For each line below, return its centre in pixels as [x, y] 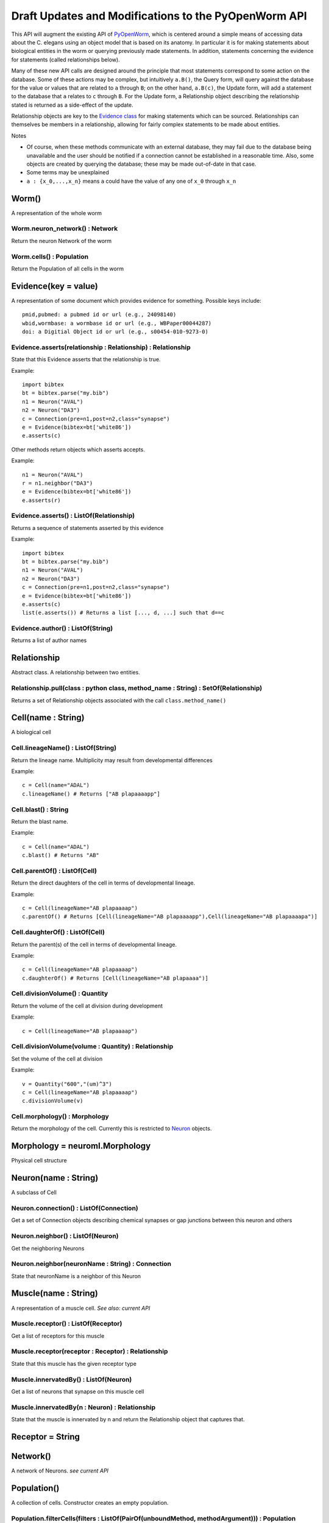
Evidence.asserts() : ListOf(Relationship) [73, 516]
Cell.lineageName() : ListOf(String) [64, 748]
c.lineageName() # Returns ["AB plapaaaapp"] [91, 794]
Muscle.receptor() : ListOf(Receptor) [67, 1324]
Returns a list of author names [49, 640]
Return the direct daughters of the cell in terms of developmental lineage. [103, 883]
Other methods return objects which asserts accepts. [78, 449]
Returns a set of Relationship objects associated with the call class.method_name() [119, 700]
